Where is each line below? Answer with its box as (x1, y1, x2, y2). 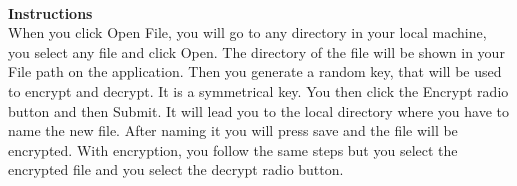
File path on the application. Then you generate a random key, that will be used (8, 61, 502, 82)
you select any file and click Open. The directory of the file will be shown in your (8, 41, 505, 62)
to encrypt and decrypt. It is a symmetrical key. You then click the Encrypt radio (8, 80, 509, 101)
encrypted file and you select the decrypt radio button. (8, 159, 344, 180)
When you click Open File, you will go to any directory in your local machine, (8, 22, 487, 43)
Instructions (8, 2, 93, 23)
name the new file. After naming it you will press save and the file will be (8, 120, 458, 141)
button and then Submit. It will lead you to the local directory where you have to (8, 100, 510, 121)
